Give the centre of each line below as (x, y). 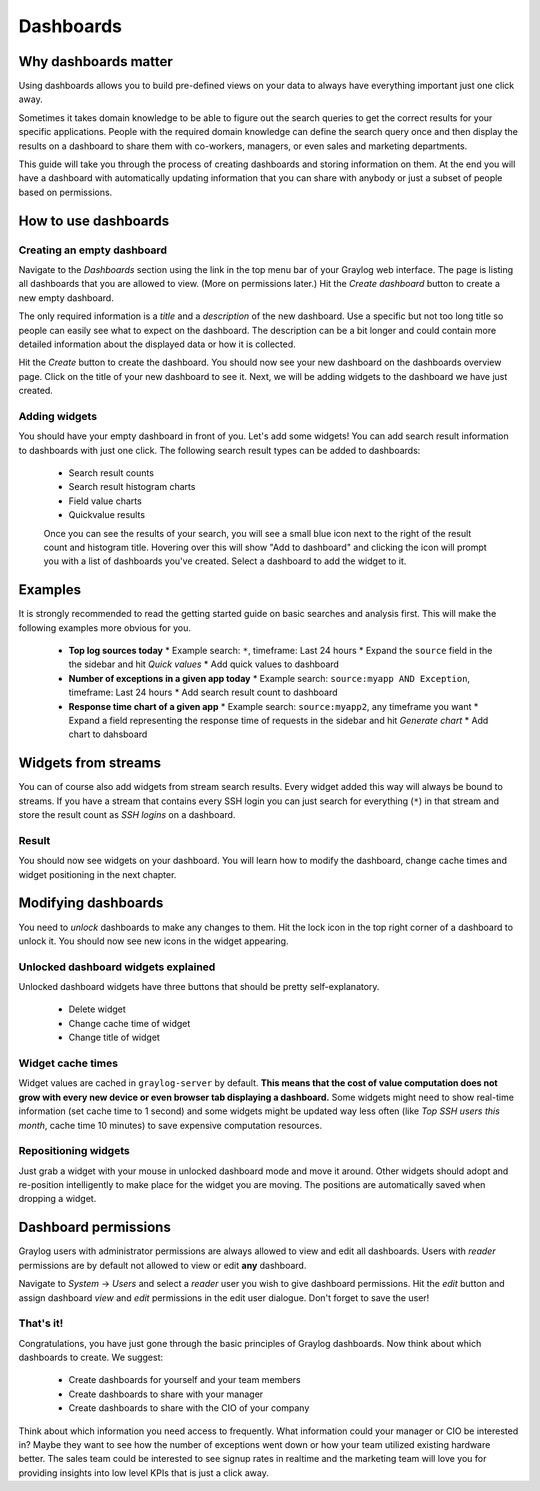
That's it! (41, 1323)
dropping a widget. (57, 1199)
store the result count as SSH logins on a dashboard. (127, 815)
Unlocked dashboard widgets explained (117, 967)
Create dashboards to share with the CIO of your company (189, 1408)
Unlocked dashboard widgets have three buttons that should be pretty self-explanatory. (199, 987)
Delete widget (97, 1009)
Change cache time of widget (129, 1023)
